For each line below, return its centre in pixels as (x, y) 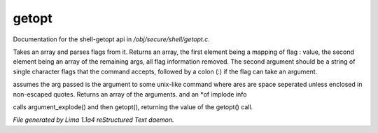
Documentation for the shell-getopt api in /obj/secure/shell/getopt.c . (111, 39)
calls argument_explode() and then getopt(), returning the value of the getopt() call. (133, 107)
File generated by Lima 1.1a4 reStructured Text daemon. (93, 120)
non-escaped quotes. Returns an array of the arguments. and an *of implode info (130, 94)
